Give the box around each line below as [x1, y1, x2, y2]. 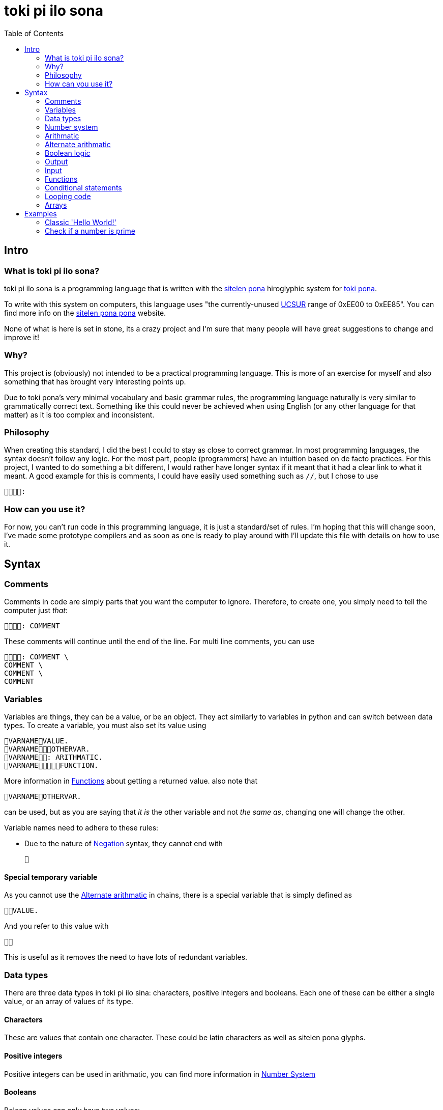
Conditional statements [45, 183, 122, 192]
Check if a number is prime [45, 226, 135, 235]
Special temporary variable [4, 872, 98, 881]
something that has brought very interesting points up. [4, 377, 186, 386]
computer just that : [4, 606, 68, 615]
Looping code [45, 191, 91, 201]
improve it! [4, 332, 40, 342]
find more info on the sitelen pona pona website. [4, 308, 166, 317]
